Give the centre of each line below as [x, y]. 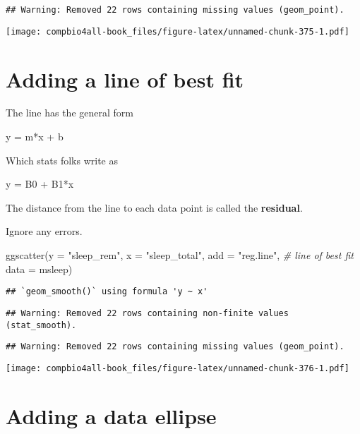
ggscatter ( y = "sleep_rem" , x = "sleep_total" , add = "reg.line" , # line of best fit [180, 255]
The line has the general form [70, 113]
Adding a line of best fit [125, 79]
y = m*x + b [35, 137]
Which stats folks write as [62, 160]
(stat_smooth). [41, 325]
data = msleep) [39, 269]
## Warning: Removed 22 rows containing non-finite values [147, 313]
